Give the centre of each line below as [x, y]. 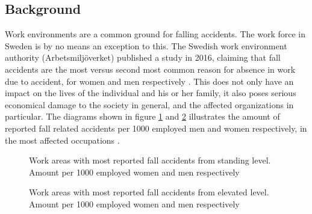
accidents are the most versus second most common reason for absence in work [150, 69]
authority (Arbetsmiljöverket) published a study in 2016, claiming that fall [143, 57]
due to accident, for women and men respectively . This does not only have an [149, 81]
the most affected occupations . [62, 140]
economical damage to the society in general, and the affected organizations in [149, 104]
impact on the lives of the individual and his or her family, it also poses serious [151, 93]
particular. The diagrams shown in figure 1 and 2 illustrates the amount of [142, 116]
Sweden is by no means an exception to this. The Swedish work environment [146, 45]
